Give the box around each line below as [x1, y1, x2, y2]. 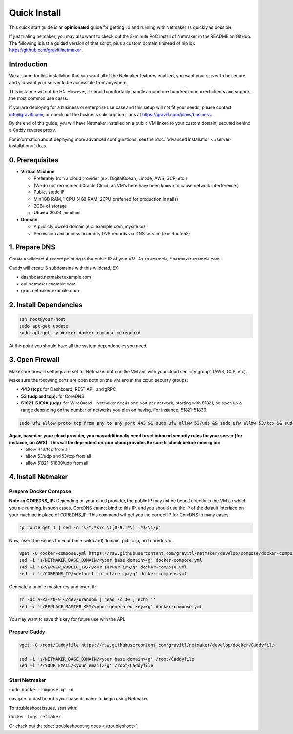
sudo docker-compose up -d [9, 687, 74, 693]
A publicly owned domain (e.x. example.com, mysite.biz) [33, 223, 147, 230]
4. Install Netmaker [9, 473, 68, 481]
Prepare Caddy [9, 628, 46, 635]
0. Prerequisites [9, 156, 59, 164]
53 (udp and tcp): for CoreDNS [21, 393, 84, 399]
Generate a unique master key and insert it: [9, 584, 96, 590]
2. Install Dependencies [9, 300, 83, 308]
